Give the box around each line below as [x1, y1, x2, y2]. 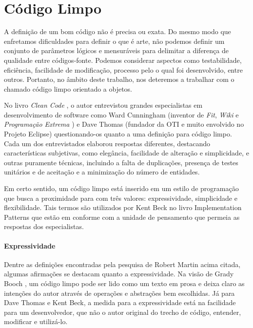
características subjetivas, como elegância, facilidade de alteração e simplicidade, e [4, 148, 249, 158]
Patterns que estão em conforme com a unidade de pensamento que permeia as [4, 212, 240, 222]
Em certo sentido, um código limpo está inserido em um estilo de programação [4, 183, 239, 193]
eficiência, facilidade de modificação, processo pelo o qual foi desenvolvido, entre [4, 64, 243, 75]
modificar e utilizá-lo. [4, 316, 68, 327]
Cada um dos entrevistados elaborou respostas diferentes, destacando [4, 138, 211, 148]
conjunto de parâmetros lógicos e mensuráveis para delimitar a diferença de [4, 45, 229, 56]
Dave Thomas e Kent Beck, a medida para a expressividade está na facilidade [4, 297, 236, 308]
